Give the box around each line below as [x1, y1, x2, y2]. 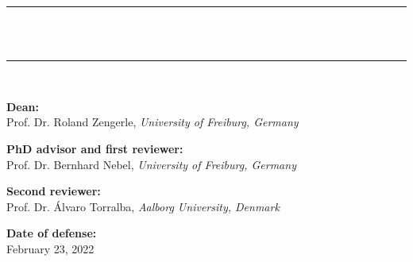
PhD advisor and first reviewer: [6, 140, 183, 156]
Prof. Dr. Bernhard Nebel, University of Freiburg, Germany [6, 156, 296, 172]
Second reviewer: [6, 183, 101, 199]
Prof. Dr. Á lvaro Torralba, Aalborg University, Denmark [6, 198, 280, 214]
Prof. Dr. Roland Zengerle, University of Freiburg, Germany [6, 114, 299, 130]
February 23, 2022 [6, 240, 95, 256]
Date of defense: [6, 225, 97, 241]
